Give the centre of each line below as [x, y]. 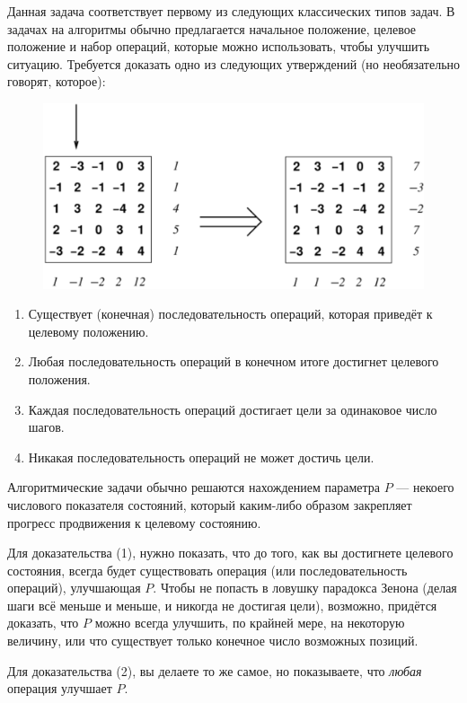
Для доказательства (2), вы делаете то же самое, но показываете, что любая [215, 670]
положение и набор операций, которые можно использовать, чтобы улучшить [219, 46]
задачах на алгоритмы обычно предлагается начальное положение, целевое [212, 28]
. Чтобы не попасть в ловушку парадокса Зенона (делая [305, 588]
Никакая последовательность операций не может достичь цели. [201, 457]
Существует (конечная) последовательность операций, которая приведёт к [230, 314]
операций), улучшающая [74, 588]
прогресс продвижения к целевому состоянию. [134, 522]
